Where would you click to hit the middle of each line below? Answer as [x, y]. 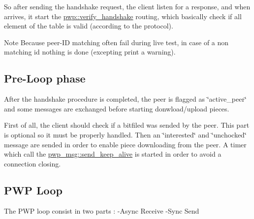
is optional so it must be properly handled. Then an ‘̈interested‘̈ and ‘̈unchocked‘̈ [125, 134]
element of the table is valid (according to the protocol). [89, 26]
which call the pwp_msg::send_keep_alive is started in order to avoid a [113, 154]
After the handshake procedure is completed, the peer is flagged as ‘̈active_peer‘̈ [125, 99]
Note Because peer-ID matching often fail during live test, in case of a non [116, 42]
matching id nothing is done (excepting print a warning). [90, 52]
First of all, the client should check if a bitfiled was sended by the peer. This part [127, 125]
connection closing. [32, 163]
